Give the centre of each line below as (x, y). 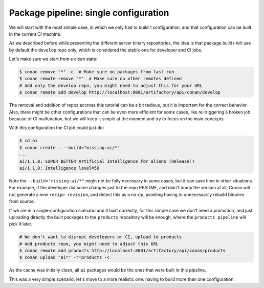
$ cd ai (28, 141)
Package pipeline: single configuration (89, 13)
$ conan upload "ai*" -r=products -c (65, 257)
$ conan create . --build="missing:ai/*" (70, 147)
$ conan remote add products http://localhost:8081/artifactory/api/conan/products (122, 251)
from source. (22, 201)
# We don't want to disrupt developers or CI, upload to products (100, 237)
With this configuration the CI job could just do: (56, 128)
